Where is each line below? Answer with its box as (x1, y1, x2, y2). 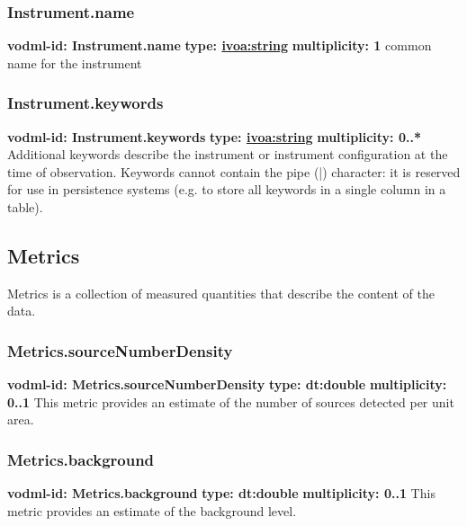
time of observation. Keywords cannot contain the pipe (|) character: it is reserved (7, 162, 461, 181)
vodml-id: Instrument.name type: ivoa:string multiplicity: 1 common (7, 36, 432, 55)
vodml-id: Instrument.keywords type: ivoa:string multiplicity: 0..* (7, 127, 421, 146)
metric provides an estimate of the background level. (7, 501, 297, 520)
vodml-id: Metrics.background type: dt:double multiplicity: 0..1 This (7, 484, 436, 503)
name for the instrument (7, 53, 142, 72)
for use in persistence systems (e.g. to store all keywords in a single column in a (7, 180, 446, 199)
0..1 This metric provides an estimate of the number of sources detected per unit (7, 392, 454, 411)
